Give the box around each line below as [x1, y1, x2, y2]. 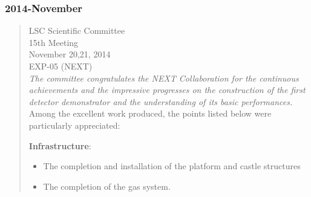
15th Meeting [28, 36, 79, 48]
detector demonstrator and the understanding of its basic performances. [28, 95, 293, 108]
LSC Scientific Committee [28, 24, 125, 37]
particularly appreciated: [28, 118, 120, 131]
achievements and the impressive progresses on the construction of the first [28, 83, 306, 96]
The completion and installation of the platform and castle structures [43, 160, 301, 172]
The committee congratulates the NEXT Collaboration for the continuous [28, 71, 299, 84]
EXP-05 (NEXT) [28, 60, 93, 72]
